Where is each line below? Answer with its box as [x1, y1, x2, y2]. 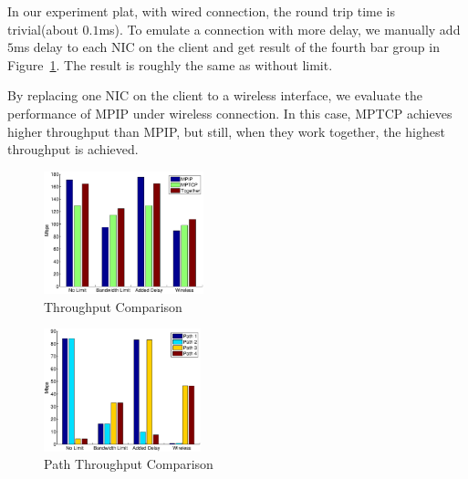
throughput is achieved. [7, 140, 139, 159]
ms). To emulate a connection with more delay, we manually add [99, 19, 461, 38]
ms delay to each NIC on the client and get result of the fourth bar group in [14, 37, 440, 57]
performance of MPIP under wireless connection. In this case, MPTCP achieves [7, 103, 452, 122]
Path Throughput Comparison [44, 454, 213, 474]
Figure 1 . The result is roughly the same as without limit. [7, 55, 333, 74]
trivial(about [7, 19, 78, 38]
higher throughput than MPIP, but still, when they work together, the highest [7, 121, 445, 141]
